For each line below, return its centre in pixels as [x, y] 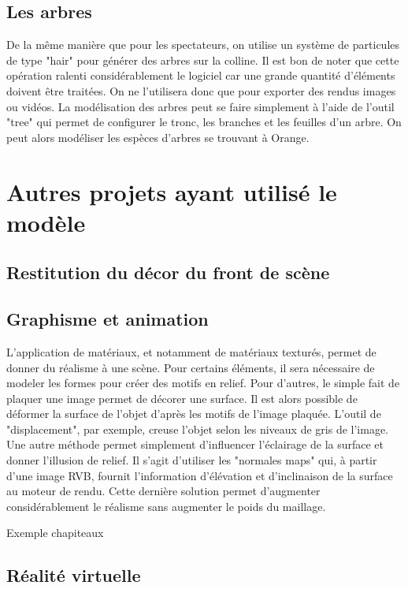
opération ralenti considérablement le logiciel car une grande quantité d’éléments [201, 75]
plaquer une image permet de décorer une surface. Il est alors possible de [182, 398]
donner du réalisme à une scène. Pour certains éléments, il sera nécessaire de [191, 367]
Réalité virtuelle [74, 575]
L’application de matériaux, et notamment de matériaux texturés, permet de [191, 351]
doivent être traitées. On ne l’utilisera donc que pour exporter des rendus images [201, 90]
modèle [46, 222]
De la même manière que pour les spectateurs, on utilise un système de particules [203, 45]
